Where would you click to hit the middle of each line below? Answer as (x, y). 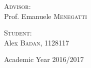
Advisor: (17, 6)
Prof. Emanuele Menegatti (45, 16)
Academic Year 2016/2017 (44, 59)
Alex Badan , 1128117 (37, 42)
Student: (18, 33)
